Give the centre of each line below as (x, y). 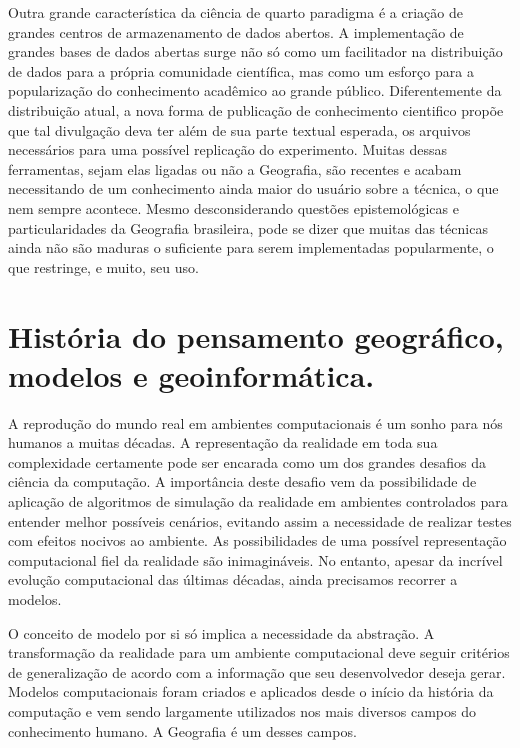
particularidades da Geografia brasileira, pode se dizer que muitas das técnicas (248, 227)
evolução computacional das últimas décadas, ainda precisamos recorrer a (233, 579)
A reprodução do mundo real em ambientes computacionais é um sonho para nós (255, 422)
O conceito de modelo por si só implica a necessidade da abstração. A (221, 632)
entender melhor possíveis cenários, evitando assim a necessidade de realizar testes (260, 520)
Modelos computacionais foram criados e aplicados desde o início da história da (251, 691)
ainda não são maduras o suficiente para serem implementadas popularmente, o (251, 247)
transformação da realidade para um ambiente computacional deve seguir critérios (259, 652)
